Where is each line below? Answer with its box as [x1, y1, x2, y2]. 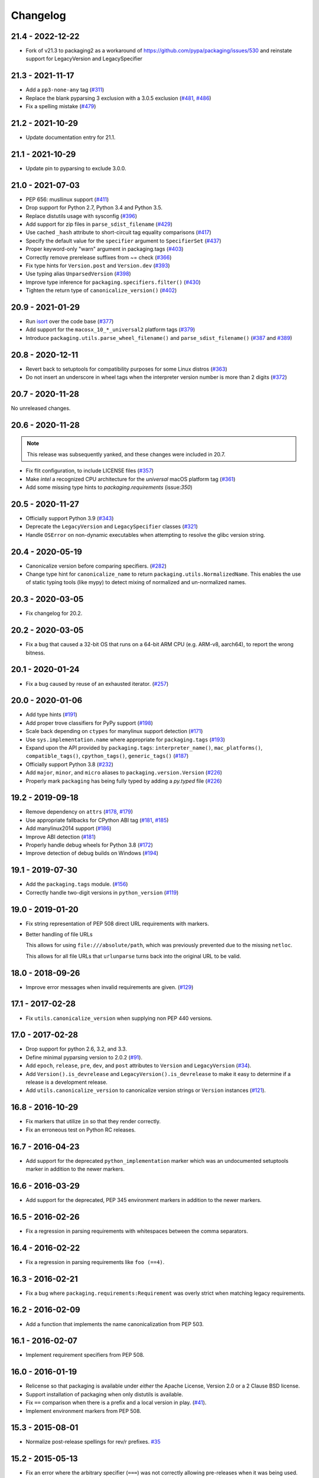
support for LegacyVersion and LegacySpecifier [25, 55, 143, 62]
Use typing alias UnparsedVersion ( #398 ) [25, 270, 131, 277]
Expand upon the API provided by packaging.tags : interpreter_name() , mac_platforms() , [25, 744, 263, 751]
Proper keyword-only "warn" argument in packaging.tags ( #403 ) [25, 245, 184, 252]
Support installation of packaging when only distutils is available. [25, 1391, 183, 1398]
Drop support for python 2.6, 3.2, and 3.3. [25, 1045, 127, 1052]
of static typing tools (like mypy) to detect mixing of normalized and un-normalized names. [25, 579, 247, 586]
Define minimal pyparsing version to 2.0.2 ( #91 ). [25, 1054, 143, 1061]
